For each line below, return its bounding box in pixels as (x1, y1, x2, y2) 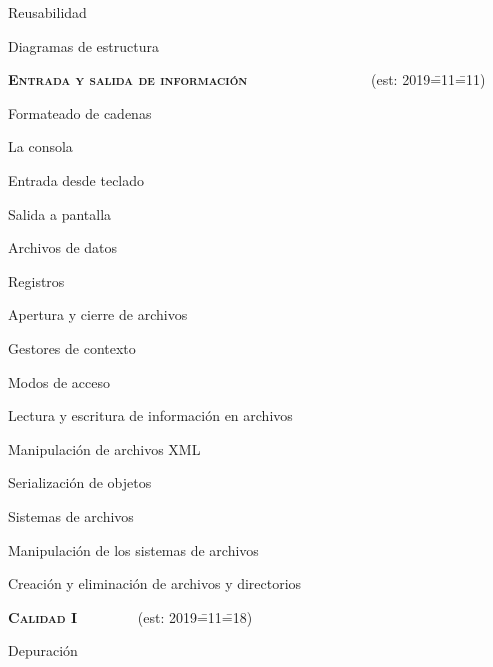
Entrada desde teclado (8, 169, 145, 190)
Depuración (8, 640, 78, 661)
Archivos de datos (8, 237, 118, 258)
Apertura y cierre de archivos (8, 304, 188, 325)
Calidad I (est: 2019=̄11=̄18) (8, 606, 253, 627)
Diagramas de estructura (8, 35, 159, 56)
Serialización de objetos (8, 472, 152, 493)
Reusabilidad (8, 2, 87, 22)
